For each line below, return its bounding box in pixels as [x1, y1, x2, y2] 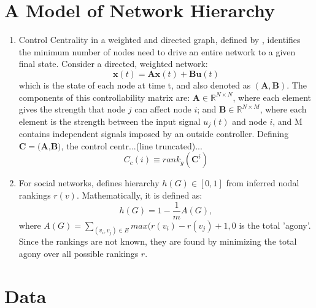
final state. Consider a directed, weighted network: [18, 57, 208, 70]
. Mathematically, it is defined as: [76, 188, 202, 201]
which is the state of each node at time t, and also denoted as [18, 78, 251, 91]
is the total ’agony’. [239, 218, 311, 231]
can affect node [134, 103, 191, 116]
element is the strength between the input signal [18, 114, 201, 127]
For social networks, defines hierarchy [18, 176, 160, 189]
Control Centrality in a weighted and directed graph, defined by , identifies [18, 33, 301, 46]
